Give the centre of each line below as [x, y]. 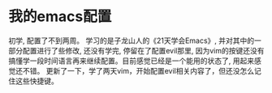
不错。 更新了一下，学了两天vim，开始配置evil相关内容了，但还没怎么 [138, 70]
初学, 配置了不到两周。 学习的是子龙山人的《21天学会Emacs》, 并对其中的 [132, 40]
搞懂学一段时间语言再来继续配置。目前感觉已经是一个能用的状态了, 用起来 [131, 61]
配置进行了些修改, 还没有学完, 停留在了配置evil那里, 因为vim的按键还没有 [143, 50]
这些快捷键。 [37, 81]
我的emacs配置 [60, 17]
